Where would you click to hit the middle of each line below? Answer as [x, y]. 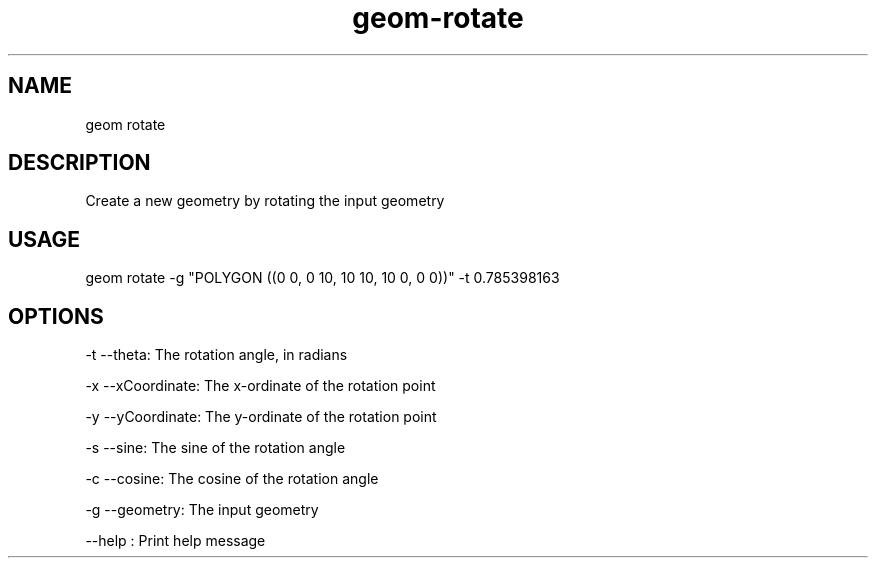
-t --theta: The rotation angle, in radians [216, 355]
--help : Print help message [175, 541]
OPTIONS [56, 316]
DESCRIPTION [79, 163]
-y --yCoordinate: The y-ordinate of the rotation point [261, 417]
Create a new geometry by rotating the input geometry [265, 201]
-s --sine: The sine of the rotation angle [215, 448]
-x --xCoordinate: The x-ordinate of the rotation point [260, 386]
